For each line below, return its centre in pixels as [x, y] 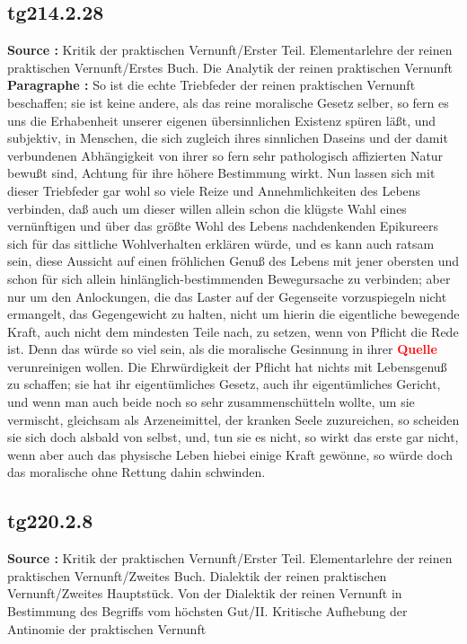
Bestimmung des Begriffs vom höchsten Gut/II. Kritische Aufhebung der [207, 611]
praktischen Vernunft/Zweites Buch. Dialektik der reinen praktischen [197, 575]
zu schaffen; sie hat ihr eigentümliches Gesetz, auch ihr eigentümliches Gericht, [224, 384]
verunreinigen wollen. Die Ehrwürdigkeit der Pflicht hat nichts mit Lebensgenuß [227, 366]
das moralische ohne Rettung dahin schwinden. [137, 472]
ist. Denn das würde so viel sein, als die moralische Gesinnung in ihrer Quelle [222, 349]
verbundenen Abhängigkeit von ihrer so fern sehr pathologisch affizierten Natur [225, 155]
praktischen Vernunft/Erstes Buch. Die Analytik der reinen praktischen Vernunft [230, 67]
